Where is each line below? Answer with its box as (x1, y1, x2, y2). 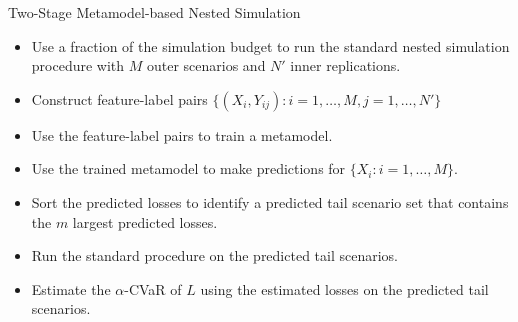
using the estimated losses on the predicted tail (200, 278, 489, 299)
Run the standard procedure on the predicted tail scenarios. (31, 245, 398, 266)
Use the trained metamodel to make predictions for (31, 158, 346, 179)
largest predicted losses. (72, 211, 218, 232)
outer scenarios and (146, 55, 266, 76)
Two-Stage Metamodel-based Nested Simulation (8, 2, 301, 22)
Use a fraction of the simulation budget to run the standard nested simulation (31, 35, 510, 56)
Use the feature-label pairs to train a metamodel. (31, 124, 333, 145)
